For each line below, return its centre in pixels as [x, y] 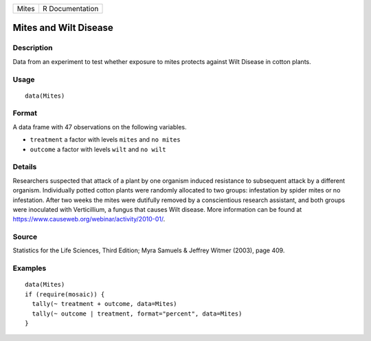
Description [33, 48]
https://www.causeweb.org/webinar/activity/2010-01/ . [89, 219]
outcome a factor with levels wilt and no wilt [98, 149]
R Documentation [70, 9]
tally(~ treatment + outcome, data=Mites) [105, 304]
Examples [30, 268]
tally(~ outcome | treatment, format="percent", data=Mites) [137, 313]
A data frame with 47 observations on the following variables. [100, 126]
